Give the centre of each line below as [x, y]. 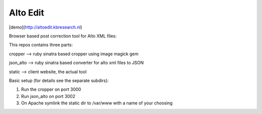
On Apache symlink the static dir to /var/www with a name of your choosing [97, 103]
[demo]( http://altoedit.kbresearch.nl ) [46, 27]
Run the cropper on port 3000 [51, 89]
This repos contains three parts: [41, 45]
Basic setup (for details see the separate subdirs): [59, 81]
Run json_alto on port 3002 [48, 96]
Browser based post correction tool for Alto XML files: [63, 36]
